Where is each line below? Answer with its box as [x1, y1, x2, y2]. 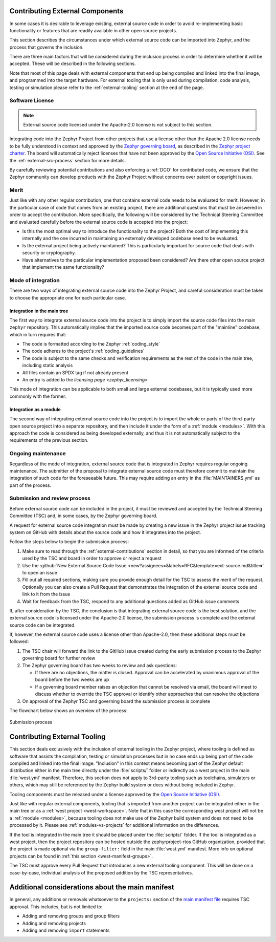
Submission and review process [9, 495, 90, 502]
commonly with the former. [9, 393, 66, 399]
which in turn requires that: [9, 331, 66, 337]
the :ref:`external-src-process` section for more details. [9, 157, 126, 163]
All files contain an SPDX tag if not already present [22, 369, 129, 376]
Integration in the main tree [9, 308, 68, 314]
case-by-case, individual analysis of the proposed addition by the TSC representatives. [9, 869, 194, 875]
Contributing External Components [9, 7, 124, 15]
